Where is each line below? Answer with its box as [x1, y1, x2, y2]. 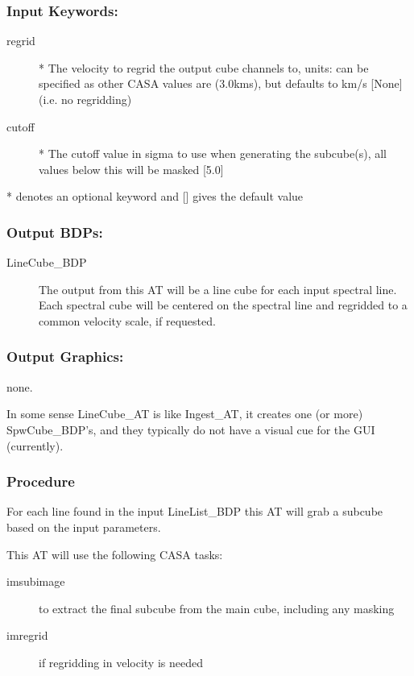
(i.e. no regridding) [39, 91, 132, 107]
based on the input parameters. [6, 518, 161, 535]
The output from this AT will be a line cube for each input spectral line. [39, 280, 397, 297]
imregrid [6, 627, 48, 644]
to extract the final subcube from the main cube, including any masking [39, 599, 395, 616]
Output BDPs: [6, 222, 103, 242]
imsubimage [6, 573, 65, 590]
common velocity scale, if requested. [39, 312, 216, 329]
